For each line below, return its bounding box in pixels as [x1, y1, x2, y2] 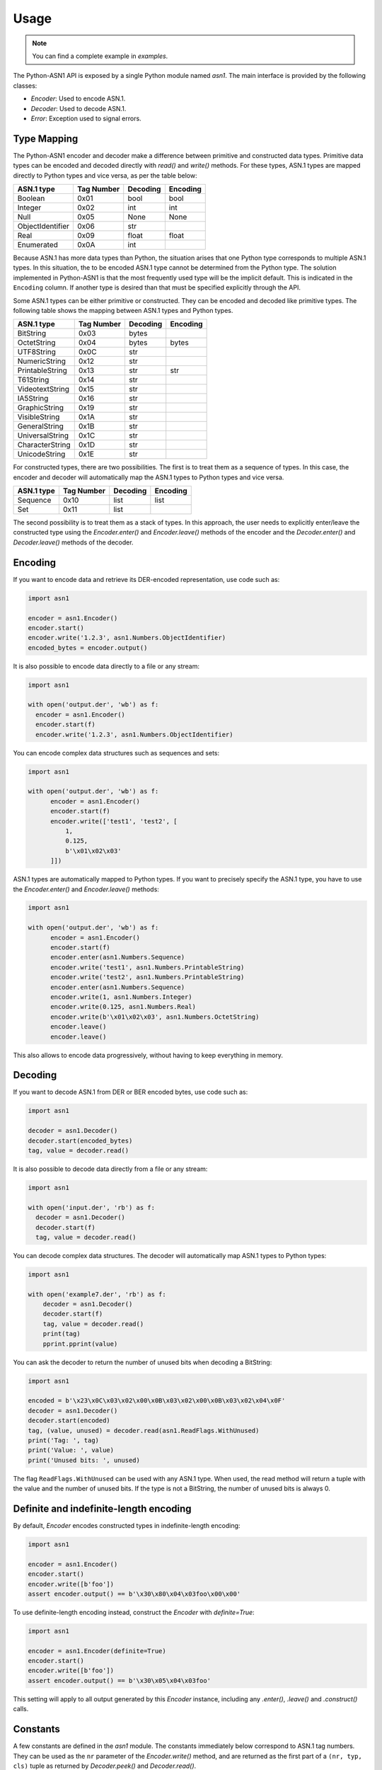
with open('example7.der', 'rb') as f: [28, 1290, 166, 1298]
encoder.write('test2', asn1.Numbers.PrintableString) [50, 973, 245, 981]
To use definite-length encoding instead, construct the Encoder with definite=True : [13, 1608, 255, 1616]
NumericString [17, 356, 66, 366]
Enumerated [17, 239, 58, 249]
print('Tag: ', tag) [28, 1436, 99, 1444]
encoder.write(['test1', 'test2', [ [50, 817, 178, 825]
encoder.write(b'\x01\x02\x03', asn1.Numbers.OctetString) [50, 1012, 260, 1021]
